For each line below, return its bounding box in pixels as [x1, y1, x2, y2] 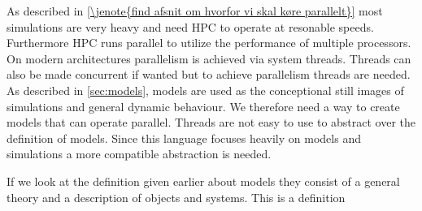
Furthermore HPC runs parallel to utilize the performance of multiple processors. [7, 34, 411, 51]
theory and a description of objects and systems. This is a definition [7, 188, 346, 205]
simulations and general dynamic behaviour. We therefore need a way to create [7, 97, 400, 114]
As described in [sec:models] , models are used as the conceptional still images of [7, 81, 404, 98]
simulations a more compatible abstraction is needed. [7, 145, 272, 162]
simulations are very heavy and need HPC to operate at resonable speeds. [7, 18, 374, 35]
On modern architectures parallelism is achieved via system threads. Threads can [7, 50, 411, 67]
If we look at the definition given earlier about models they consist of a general [7, 172, 400, 189]
